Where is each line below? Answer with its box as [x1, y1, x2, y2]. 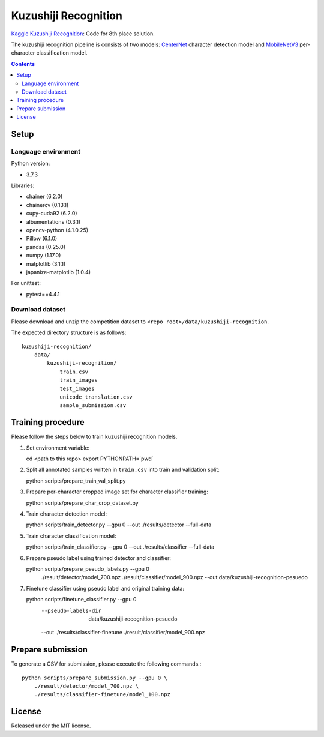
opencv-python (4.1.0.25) [26, 226, 89, 233]
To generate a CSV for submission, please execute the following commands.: [11, 660, 202, 667]
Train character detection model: [26, 510, 107, 517]
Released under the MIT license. [11, 722, 91, 729]
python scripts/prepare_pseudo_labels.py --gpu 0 [26, 565, 150, 573]
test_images [59, 385, 95, 392]
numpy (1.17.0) [26, 252, 61, 259]
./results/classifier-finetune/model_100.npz [34, 691, 171, 698]
